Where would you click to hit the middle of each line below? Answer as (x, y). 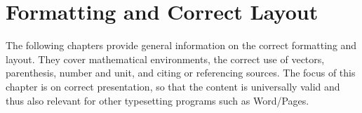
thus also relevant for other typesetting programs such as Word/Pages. (157, 100)
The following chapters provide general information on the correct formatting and (181, 45)
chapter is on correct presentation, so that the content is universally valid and (173, 86)
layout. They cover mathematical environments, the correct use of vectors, (165, 59)
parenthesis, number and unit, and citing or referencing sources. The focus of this (181, 73)
